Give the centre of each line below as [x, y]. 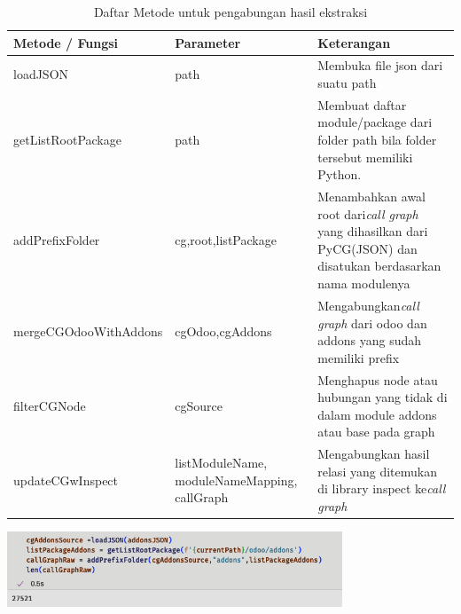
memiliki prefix [359, 357]
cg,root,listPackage [226, 240]
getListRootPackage [67, 140]
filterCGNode [50, 405]
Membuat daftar [362, 104]
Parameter [208, 42]
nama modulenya [364, 283]
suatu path [347, 83]
